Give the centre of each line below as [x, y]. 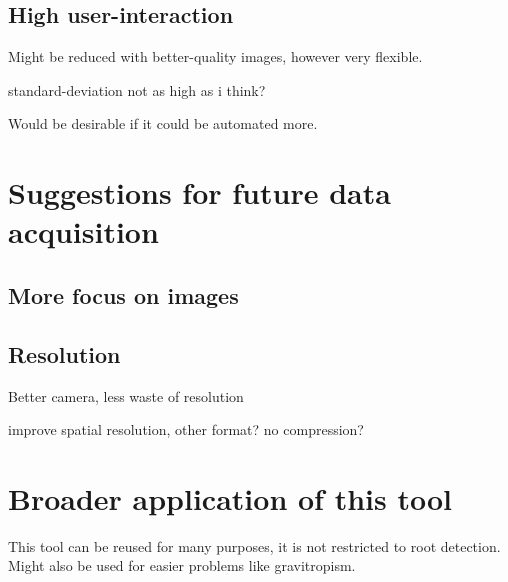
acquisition [83, 231]
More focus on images [123, 294]
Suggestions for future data [199, 192]
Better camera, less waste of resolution [126, 395]
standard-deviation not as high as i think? [137, 89]
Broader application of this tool [230, 497]
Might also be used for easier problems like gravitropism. [182, 565]
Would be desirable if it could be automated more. [163, 123]
